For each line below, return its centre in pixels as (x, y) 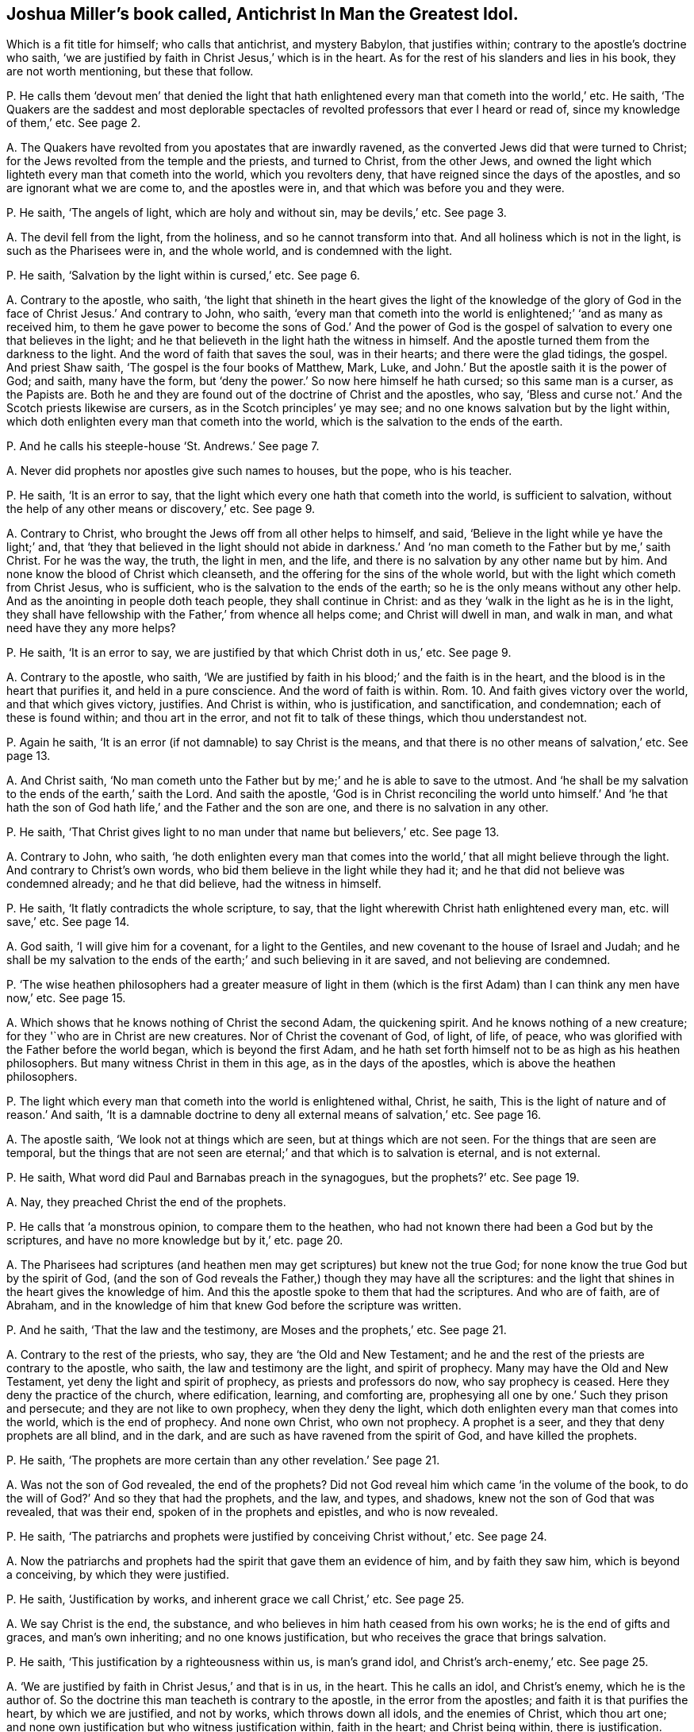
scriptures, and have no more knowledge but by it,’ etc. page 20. (175, 1240)
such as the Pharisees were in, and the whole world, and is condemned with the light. (230, 251)
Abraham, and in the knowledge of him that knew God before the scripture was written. (234, 1306)
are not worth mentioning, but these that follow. (130, 71)
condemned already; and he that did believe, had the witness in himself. (194, 884)
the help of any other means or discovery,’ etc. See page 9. (161, 509)
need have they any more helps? (91, 628)
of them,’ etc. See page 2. (74, 123)
